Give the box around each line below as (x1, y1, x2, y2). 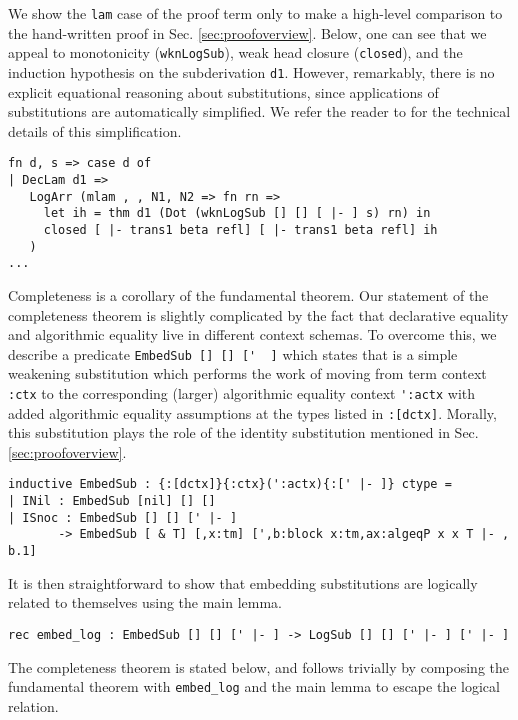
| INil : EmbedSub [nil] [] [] (8, 494, 216, 509)
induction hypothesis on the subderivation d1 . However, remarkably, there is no (8, 61, 495, 82)
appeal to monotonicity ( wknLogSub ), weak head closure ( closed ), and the (8, 42, 463, 63)
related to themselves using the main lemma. (8, 592, 283, 613)
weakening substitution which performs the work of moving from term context (8, 363, 487, 384)
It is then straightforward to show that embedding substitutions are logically (8, 572, 478, 593)
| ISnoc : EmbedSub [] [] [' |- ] (8, 510, 238, 525)
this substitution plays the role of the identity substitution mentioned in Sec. (8, 422, 479, 443)
